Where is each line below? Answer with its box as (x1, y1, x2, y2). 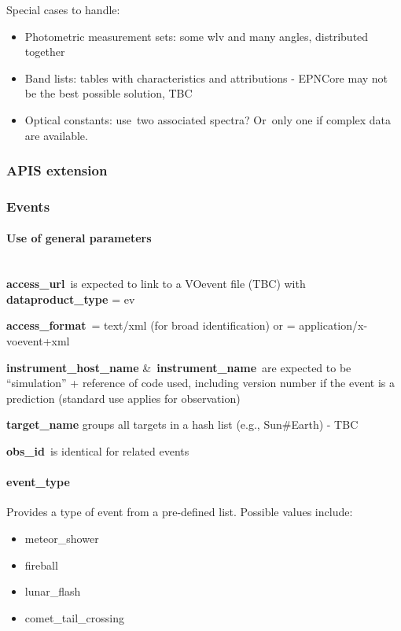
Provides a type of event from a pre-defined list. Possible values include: (6, 504, 353, 520)
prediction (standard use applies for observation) (6, 389, 241, 406)
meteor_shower (24, 530, 99, 546)
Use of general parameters (6, 230, 152, 246)
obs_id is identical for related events (6, 442, 189, 459)
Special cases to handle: (6, 2, 120, 17)
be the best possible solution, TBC (24, 85, 193, 101)
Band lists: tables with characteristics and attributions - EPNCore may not (24, 69, 388, 86)
